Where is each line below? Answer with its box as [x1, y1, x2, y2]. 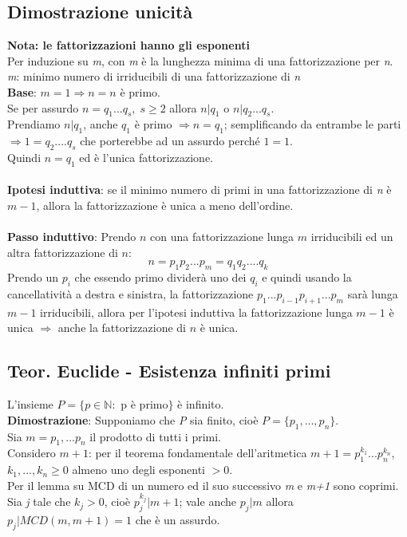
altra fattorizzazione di [7, 243, 118, 260]
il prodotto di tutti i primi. [89, 428, 221, 444]
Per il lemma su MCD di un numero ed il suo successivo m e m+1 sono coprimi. [7, 476, 399, 493]
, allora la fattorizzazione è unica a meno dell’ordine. [36, 196, 294, 213]
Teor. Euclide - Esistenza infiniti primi [7, 358, 331, 383]
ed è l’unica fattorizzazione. [79, 148, 214, 165]
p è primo [121, 396, 168, 413]
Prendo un [7, 269, 59, 286]
